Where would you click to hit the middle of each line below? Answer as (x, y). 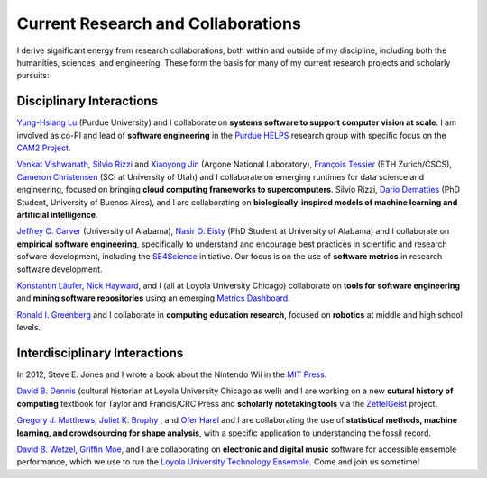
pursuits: (33, 76)
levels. (28, 328)
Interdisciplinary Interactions (100, 352)
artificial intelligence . (57, 214)
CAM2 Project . (44, 148)
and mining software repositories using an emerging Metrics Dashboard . (153, 298)
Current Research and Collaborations (159, 23)
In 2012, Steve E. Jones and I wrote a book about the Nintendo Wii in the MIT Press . (172, 374)
